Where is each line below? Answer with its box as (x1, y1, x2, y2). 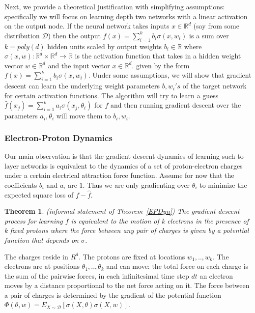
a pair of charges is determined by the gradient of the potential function (4, 289, 221, 300)
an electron (199, 270, 233, 281)
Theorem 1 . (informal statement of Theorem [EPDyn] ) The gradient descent (4, 206, 240, 216)
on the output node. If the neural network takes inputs (4, 21, 170, 31)
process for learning (4, 215, 63, 226)
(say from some (193, 21, 239, 31)
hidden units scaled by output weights (47, 41, 162, 51)
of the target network (182, 81, 247, 91)
